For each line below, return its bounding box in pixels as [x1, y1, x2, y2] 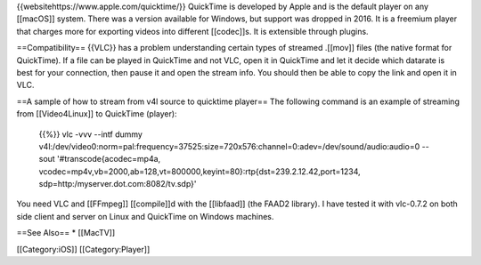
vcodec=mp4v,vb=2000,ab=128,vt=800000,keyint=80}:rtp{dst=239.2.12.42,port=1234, [38, 165, 361, 177]
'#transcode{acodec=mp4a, [56, 154, 161, 165]
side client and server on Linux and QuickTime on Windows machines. [16, 211, 274, 221]
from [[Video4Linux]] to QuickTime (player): [16, 108, 177, 119]
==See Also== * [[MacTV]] [16, 228, 116, 238]
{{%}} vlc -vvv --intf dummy [38, 129, 143, 140]
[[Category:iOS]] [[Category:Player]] [16, 244, 151, 254]
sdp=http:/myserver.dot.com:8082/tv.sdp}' [38, 179, 197, 189]
